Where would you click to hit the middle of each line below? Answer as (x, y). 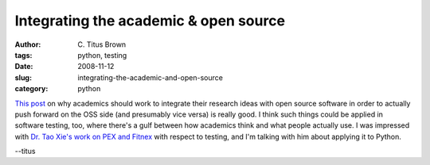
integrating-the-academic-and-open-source (150, 77)
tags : (23, 55)
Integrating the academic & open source (150, 21)
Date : (24, 67)
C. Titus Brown (102, 44)
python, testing (102, 55)
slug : (23, 77)
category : (31, 89)
